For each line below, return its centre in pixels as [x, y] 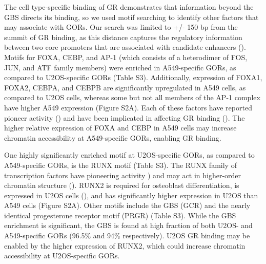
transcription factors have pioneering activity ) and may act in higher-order [123, 175]
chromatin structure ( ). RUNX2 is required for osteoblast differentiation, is [122, 185]
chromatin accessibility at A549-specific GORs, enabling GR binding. [113, 137]
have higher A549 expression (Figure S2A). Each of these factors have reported [128, 107]
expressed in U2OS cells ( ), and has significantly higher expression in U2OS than [131, 195]
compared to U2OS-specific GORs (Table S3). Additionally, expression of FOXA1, [133, 77]
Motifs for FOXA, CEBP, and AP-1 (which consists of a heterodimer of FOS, [126, 57]
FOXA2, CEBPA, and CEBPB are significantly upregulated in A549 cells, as [125, 87]
